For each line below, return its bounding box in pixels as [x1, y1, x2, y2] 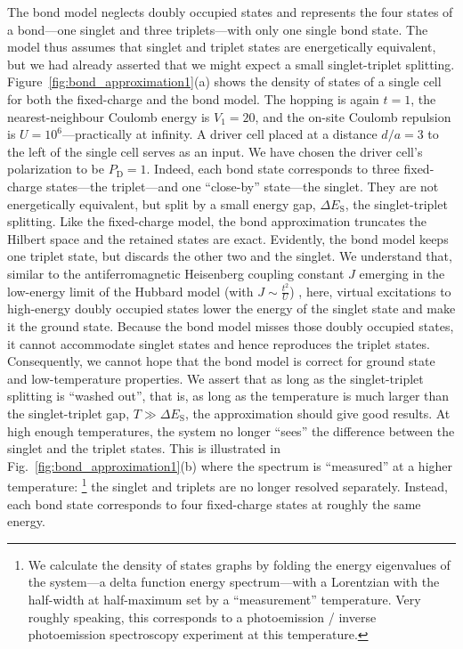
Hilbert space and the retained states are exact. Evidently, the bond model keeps [7, 229, 449, 247]
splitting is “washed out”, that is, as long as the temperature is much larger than [7, 386, 450, 405]
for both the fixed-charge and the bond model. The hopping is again [7, 89, 379, 108]
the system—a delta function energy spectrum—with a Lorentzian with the [28, 572, 440, 591]
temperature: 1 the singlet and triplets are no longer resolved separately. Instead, [7, 475, 448, 495]
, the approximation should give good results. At [184, 403, 451, 422]
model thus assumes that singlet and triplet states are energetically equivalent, [7, 37, 436, 56]
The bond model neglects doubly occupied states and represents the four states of [7, 3, 453, 20]
